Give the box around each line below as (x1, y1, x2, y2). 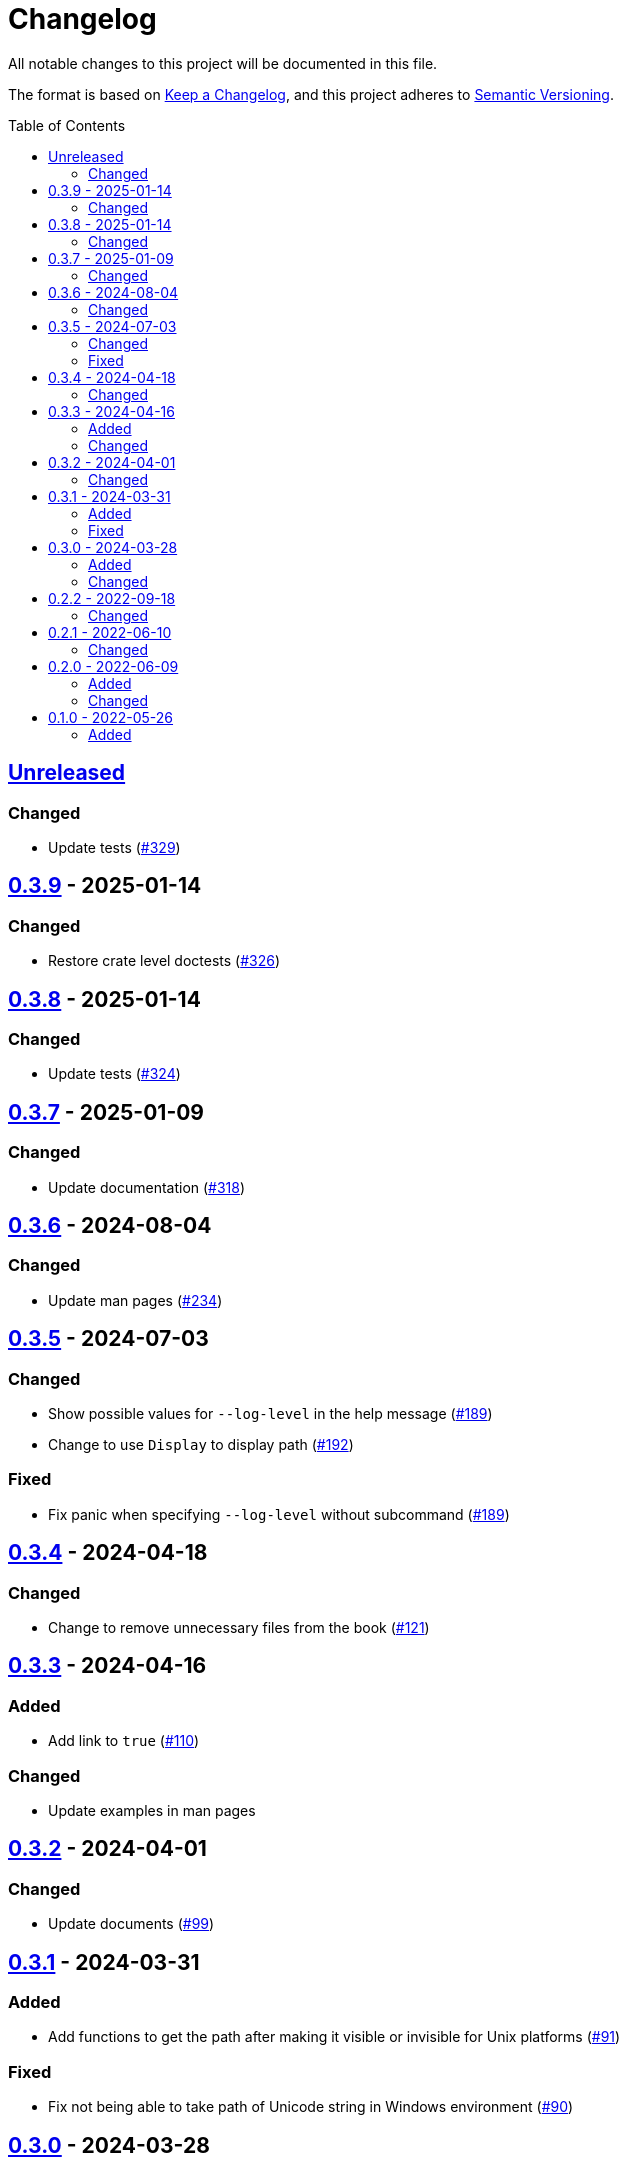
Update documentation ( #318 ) (48, 1178, 246, 1196)
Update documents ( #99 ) (48, 1915, 215, 1933)
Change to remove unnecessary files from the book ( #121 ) (48, 1619, 430, 1637)
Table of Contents (8, 116, 126, 134)
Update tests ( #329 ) (48, 838, 181, 856)
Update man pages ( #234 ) (48, 1291, 223, 1309)
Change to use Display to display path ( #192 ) (48, 1436, 354, 1454)
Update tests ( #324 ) (48, 1065, 181, 1083)
